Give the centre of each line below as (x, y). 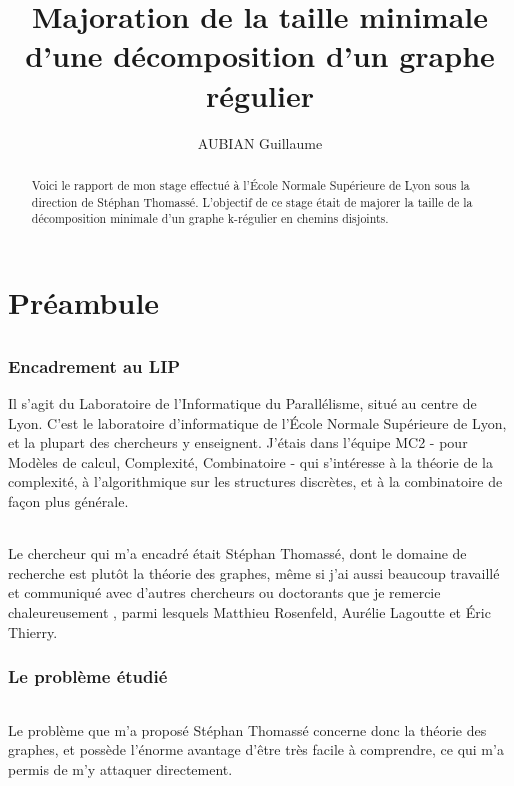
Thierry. (33, 631)
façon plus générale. (68, 500)
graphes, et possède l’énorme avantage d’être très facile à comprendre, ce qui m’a (256, 749)
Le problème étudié (88, 676)
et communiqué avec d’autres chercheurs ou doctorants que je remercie (224, 592)
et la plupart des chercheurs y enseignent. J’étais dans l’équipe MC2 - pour (238, 442)
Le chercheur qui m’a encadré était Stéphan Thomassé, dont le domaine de (237, 553)
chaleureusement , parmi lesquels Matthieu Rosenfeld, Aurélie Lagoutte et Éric (249, 611)
